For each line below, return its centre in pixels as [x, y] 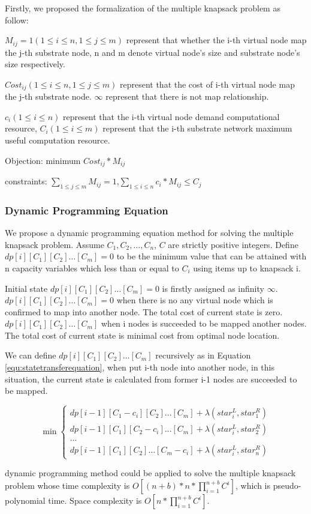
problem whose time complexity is [67, 485]
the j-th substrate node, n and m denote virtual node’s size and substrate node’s [153, 52]
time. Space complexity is [95, 500]
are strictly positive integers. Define [233, 244]
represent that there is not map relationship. [187, 96]
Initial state [26, 288]
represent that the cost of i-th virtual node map [207, 84]
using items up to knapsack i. [247, 268]
